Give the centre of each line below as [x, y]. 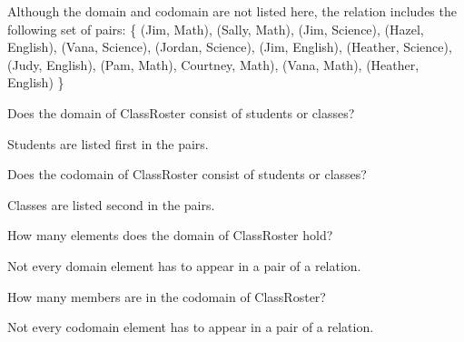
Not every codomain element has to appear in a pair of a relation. [191, 327]
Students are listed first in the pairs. [108, 143]
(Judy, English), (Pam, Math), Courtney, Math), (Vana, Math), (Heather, [213, 64]
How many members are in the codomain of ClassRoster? [167, 296]
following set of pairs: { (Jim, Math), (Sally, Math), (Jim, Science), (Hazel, [216, 29]
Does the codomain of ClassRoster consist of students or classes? [187, 174]
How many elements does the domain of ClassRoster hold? [170, 235]
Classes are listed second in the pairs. [111, 204]
